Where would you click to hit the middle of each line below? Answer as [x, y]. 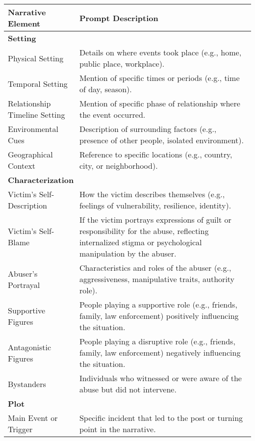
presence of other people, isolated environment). [161, 140]
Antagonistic [30, 347]
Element [24, 23]
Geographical [30, 154]
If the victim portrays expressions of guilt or [155, 220]
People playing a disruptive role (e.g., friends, [157, 341]
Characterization [41, 180]
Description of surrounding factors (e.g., [148, 129]
